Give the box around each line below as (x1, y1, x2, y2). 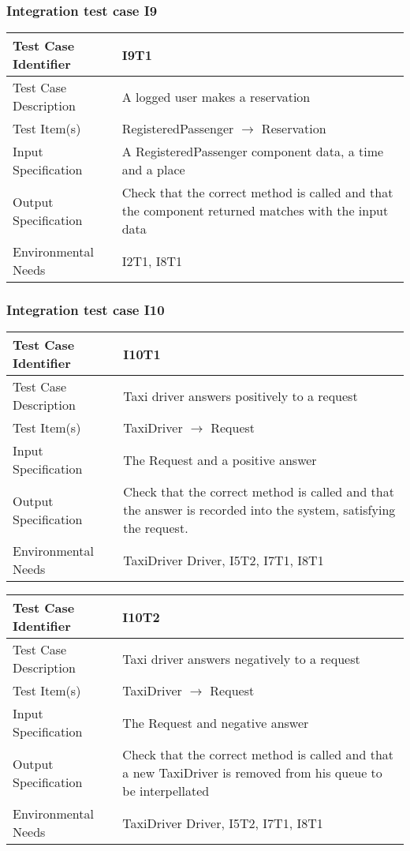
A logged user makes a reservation (121, 87, 311, 106)
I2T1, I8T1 (121, 251, 183, 270)
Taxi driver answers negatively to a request (122, 649, 360, 668)
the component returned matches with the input (121, 201, 389, 220)
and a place (121, 160, 185, 179)
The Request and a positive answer (123, 450, 317, 469)
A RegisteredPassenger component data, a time (121, 142, 384, 161)
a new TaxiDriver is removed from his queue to (122, 763, 382, 782)
